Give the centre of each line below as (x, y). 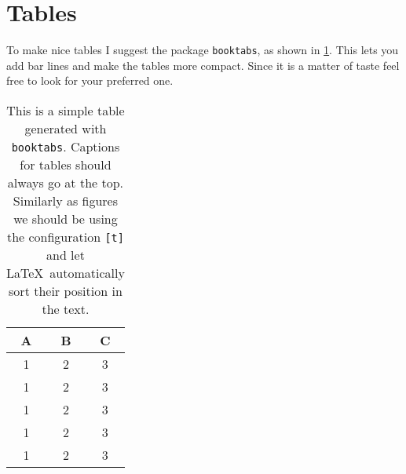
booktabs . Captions (66, 146)
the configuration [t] (65, 236)
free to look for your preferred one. (90, 80)
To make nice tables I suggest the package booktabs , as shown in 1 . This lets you (203, 50)
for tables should (66, 164)
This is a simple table (66, 110)
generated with (66, 128)
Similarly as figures (66, 200)
